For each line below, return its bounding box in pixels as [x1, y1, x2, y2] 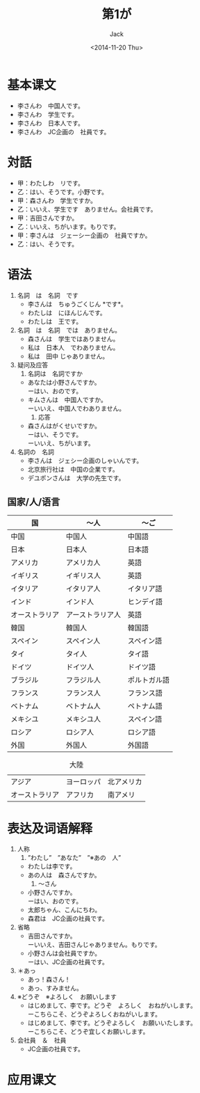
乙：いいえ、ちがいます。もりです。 [17, 222, 120, 230]
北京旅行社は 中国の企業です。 [27, 465, 119, 473]
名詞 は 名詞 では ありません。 [17, 326, 122, 334]
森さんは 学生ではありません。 [27, 335, 119, 343]
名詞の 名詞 [17, 447, 54, 456]
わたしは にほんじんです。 [27, 308, 106, 317]
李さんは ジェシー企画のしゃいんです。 [27, 456, 143, 465]
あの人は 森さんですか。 [27, 871, 101, 879]
